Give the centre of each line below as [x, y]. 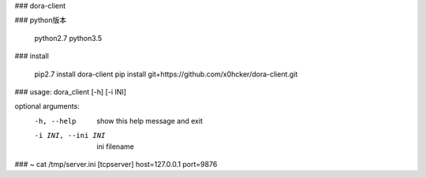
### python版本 [41, 20]
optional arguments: [47, 106]
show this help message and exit [149, 121]
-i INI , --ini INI [70, 135]
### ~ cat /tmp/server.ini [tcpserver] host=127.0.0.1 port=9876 [116, 164]
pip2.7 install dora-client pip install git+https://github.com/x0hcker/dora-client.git [166, 74]
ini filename [115, 146]
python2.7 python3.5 [68, 38]
